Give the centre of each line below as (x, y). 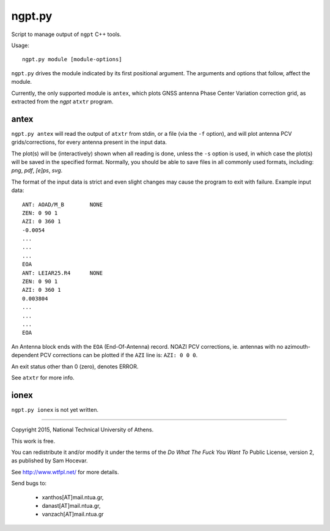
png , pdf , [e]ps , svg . (37, 171)
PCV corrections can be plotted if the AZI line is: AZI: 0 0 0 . (119, 355)
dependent (25, 355)
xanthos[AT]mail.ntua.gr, (73, 497)
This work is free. (33, 441)
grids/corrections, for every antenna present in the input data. (89, 142)
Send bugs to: (29, 483)
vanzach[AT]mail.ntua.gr (73, 514)
